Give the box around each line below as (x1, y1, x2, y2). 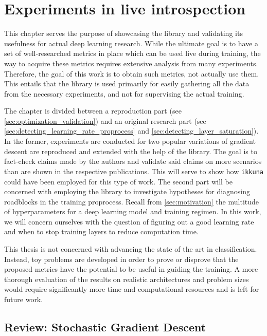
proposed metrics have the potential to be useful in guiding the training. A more (4, 264, 258, 274)
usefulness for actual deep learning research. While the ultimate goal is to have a (4, 38, 259, 48)
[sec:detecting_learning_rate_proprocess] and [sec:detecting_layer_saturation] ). (4, 125, 259, 136)
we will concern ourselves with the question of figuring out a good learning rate (4, 216, 254, 227)
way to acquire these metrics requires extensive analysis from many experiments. (4, 58, 258, 68)
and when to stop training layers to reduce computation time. (4, 226, 199, 237)
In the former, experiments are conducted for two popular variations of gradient (4, 136, 256, 146)
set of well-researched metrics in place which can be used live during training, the (4, 48, 261, 59)
